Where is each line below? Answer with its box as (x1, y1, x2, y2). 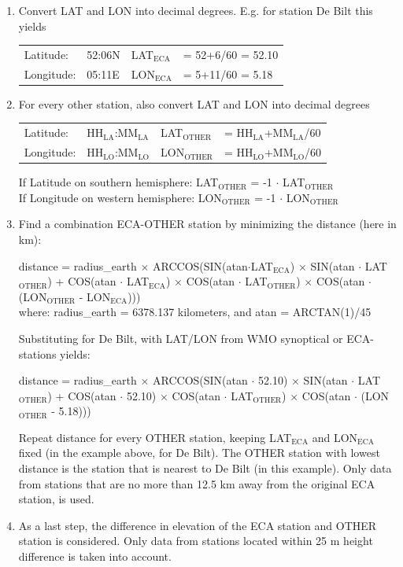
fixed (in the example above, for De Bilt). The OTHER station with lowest (18, 444, 380, 461)
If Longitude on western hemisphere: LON (18, 189, 222, 205)
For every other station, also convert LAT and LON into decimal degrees (18, 95, 370, 112)
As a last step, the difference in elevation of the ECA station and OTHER (18, 517, 377, 533)
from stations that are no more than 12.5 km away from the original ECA (18, 475, 375, 492)
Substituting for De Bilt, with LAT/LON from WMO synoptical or (18, 330, 343, 346)
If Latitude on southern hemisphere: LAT (18, 174, 219, 190)
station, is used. (18, 491, 94, 507)
